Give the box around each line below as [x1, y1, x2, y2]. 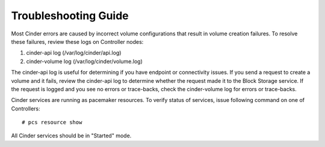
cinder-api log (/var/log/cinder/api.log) [26, 49, 122, 56]
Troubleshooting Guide [11, 9, 129, 22]
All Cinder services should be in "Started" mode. [11, 132, 132, 139]
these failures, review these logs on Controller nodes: [11, 38, 144, 45]
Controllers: [11, 105, 40, 112]
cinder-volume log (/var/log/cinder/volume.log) [26, 58, 143, 65]
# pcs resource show [22, 119, 82, 126]
